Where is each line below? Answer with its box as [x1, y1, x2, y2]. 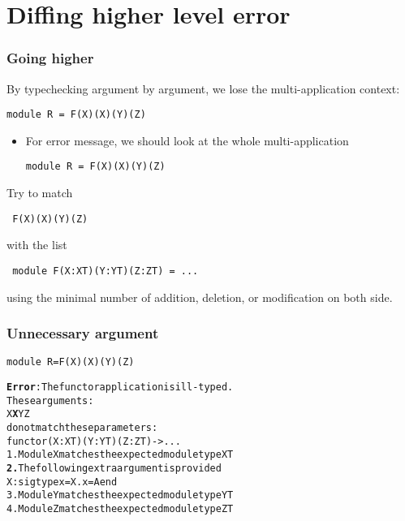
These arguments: [6, 394, 94, 407]
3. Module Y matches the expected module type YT [6, 489, 234, 502]
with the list [6, 236, 67, 253]
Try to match [6, 184, 73, 201]
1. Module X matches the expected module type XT [6, 449, 234, 461]
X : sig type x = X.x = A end [6, 476, 118, 488]
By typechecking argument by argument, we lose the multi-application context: [6, 80, 400, 97]
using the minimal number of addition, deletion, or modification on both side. [6, 288, 393, 305]
